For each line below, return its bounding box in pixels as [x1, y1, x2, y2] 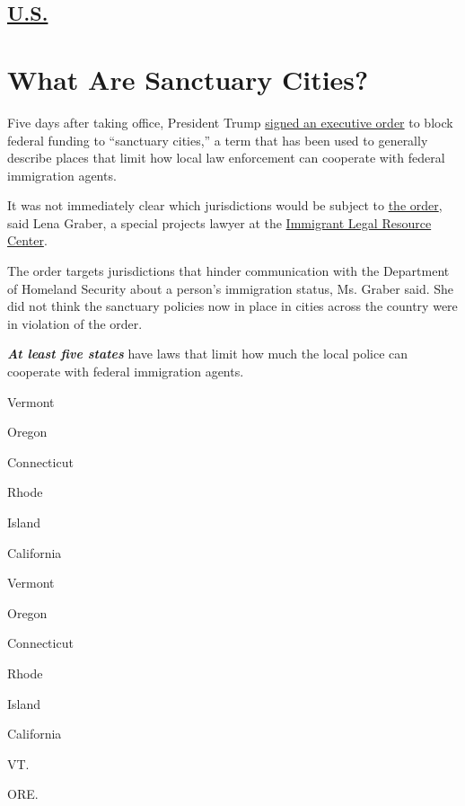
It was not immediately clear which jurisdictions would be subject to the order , [7, 196, 443, 215]
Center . [7, 231, 48, 250]
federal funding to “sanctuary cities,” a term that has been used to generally [7, 130, 428, 149]
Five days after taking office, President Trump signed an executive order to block [7, 112, 453, 131]
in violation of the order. [7, 314, 143, 332]
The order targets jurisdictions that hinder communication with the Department [7, 261, 450, 280]
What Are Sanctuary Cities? [7, 60, 369, 97]
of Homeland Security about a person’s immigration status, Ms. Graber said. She [7, 279, 454, 297]
